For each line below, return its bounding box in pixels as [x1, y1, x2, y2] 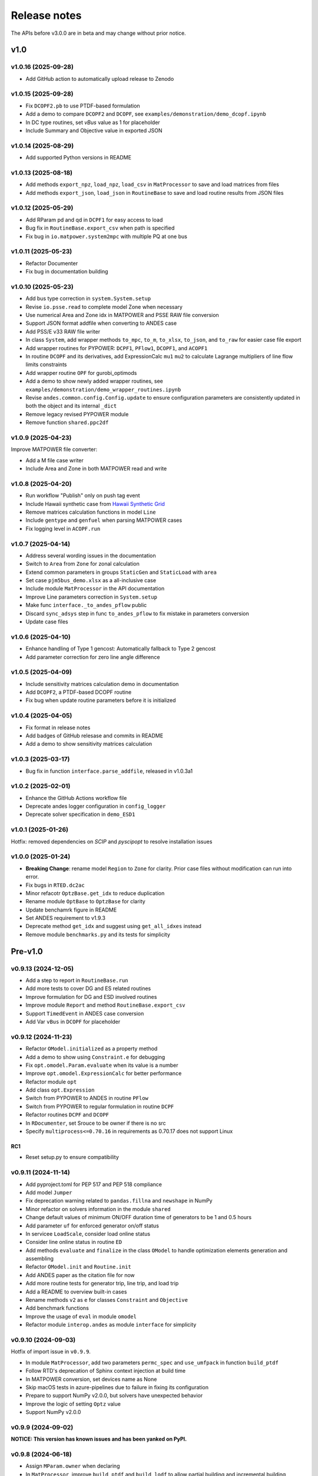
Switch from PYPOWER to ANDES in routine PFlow [25, 1095, 148, 1102]
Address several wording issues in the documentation [25, 552, 156, 559]
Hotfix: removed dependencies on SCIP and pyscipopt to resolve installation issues [11, 838, 213, 845]
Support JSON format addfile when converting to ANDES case [25, 319, 177, 327]
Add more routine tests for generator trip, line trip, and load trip [25, 1280, 179, 1287]
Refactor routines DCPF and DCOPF [25, 1111, 109, 1118]
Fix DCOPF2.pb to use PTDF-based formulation [25, 102, 141, 109]
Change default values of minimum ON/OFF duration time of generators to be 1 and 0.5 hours [25, 1214, 252, 1221]
